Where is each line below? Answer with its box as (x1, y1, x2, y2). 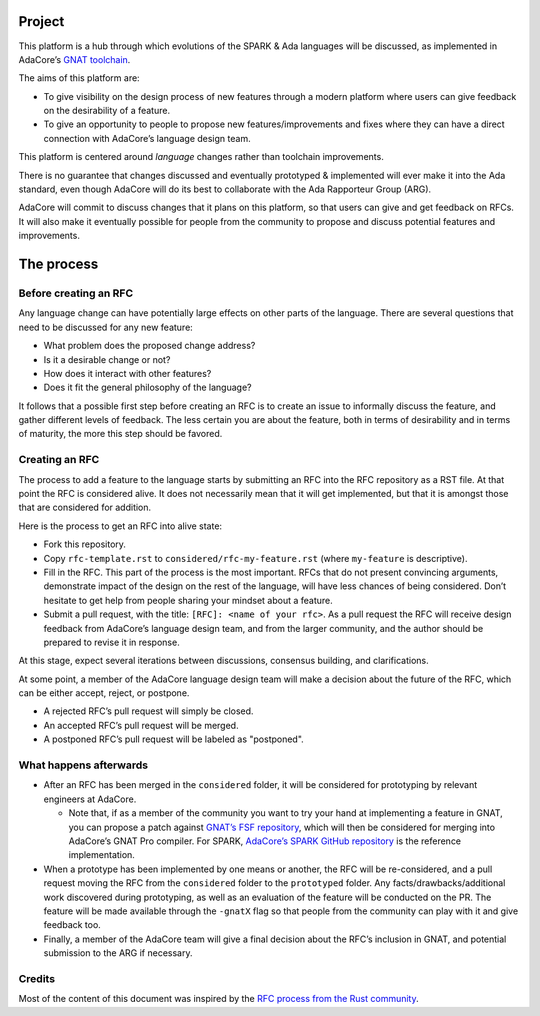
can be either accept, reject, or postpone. (18, 687, 190, 699)
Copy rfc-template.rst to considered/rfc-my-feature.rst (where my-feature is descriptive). (43, 552, 468, 564)
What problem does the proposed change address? (43, 340, 256, 352)
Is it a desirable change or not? (43, 353, 171, 365)
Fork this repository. (43, 538, 127, 550)
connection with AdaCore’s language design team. (43, 132, 251, 144)
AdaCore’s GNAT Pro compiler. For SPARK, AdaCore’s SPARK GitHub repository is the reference (68, 835, 462, 847)
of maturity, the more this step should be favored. (18, 428, 223, 440)
